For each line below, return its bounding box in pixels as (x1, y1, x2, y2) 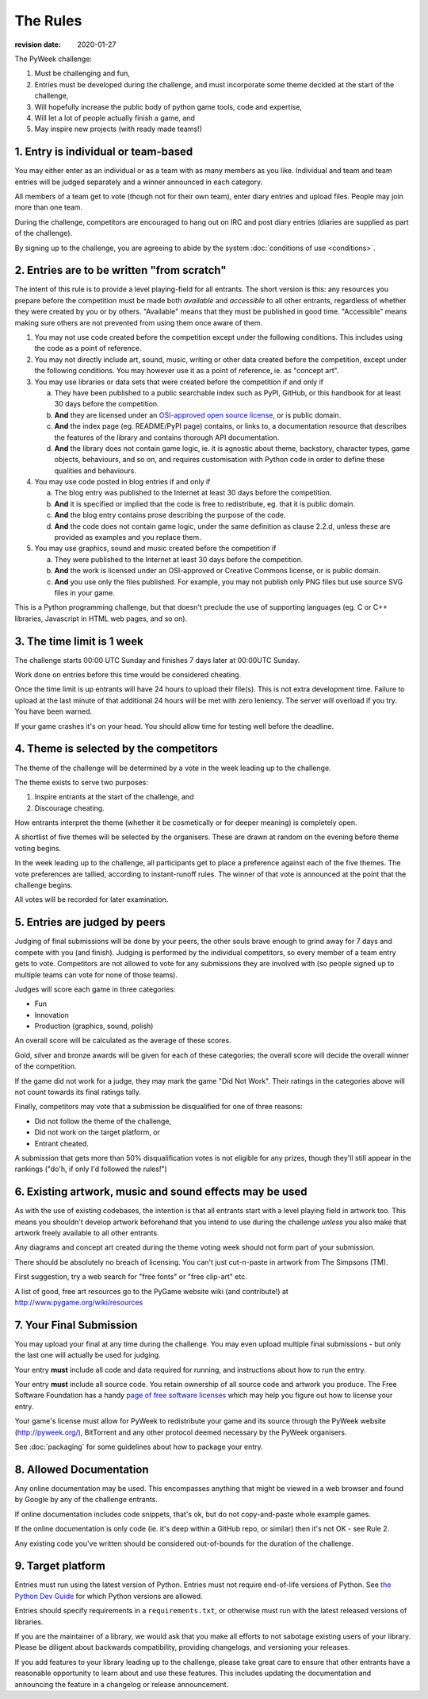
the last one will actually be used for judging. (14, 1350, 162, 1360)
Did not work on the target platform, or (34, 1127, 160, 1137)
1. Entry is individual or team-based (14, 145, 193, 159)
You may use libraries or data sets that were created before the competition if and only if (34, 377, 324, 387)
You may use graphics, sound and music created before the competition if (34, 544, 277, 553)
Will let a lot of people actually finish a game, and (34, 113, 196, 122)
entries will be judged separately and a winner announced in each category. (14, 177, 263, 187)
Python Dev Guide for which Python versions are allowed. (14, 1591, 203, 1601)
